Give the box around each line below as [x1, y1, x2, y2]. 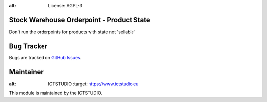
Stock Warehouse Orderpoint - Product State [9, 15, 150, 24]
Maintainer [9, 67, 44, 76]
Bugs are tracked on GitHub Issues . [9, 54, 82, 60]
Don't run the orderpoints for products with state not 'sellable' [9, 29, 135, 35]
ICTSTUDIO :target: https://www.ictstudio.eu [48, 81, 139, 87]
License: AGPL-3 [48, 3, 83, 8]
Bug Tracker [9, 42, 48, 50]
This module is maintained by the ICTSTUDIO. [9, 90, 102, 96]
